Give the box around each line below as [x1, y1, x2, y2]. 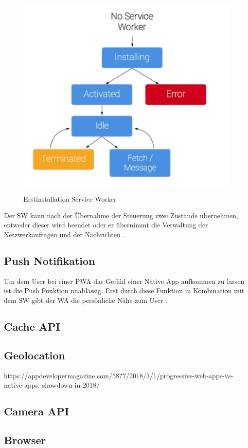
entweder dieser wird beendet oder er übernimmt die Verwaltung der [4, 220, 208, 230]
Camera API [4, 404, 70, 419]
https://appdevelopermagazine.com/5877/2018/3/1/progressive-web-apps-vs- [4, 370, 233, 380]
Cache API [4, 319, 60, 334]
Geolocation [4, 347, 65, 362]
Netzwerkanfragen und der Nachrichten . [4, 229, 125, 240]
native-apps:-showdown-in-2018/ [4, 380, 100, 390]
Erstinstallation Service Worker [23, 194, 117, 204]
